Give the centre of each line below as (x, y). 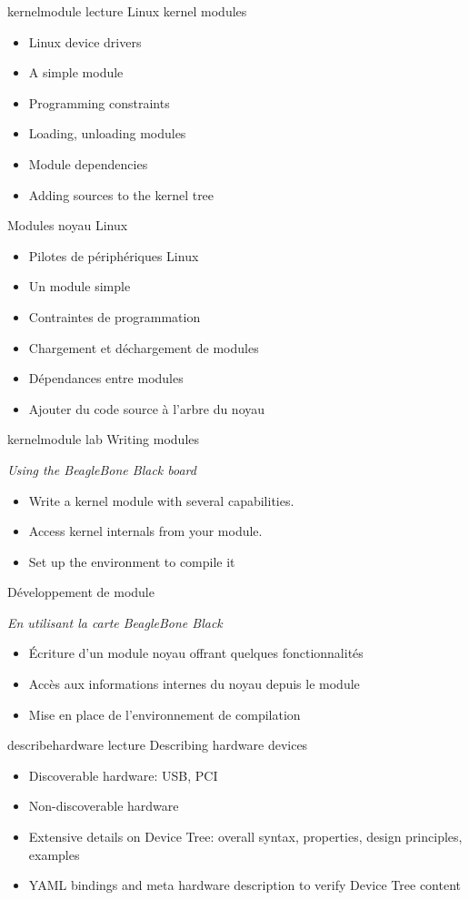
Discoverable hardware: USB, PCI (123, 775)
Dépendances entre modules (106, 378)
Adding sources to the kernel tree (121, 194)
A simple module (76, 72)
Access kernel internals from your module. (145, 531)
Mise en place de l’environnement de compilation (165, 714)
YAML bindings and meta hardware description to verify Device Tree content (244, 885)
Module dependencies (88, 163)
